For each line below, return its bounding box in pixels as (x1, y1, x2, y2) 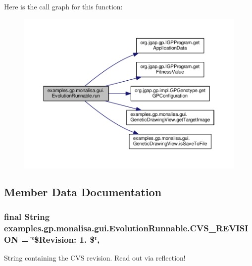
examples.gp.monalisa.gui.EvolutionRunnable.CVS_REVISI (4, 221, 249, 234)
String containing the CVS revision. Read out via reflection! (4, 252, 186, 263)
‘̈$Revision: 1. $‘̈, (32, 233, 100, 245)
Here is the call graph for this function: (4, 1, 123, 11)
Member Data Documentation (4, 184, 162, 200)
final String (4, 210, 50, 222)
